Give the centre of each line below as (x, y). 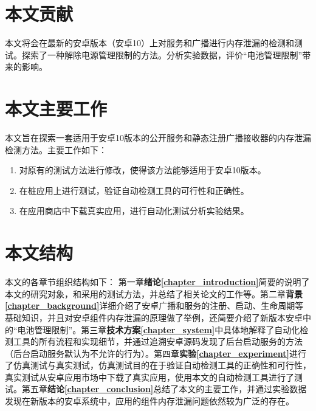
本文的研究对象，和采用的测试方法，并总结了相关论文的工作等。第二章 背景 (154, 293)
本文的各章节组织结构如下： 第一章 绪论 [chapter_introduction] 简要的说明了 (157, 282)
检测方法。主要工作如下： (56, 149)
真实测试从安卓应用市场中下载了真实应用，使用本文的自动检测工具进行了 (149, 377)
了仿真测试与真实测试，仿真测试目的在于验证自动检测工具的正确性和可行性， (158, 365)
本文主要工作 (56, 109)
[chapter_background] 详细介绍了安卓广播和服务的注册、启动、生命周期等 (154, 306)
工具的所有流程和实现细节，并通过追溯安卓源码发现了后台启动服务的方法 (158, 341)
